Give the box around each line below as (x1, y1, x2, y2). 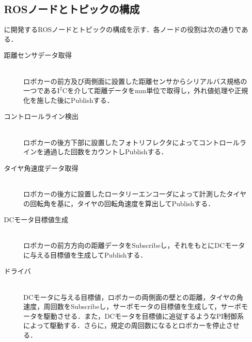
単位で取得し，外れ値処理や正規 (146, 85, 248, 96)
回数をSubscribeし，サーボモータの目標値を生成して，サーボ (50, 301, 241, 311)
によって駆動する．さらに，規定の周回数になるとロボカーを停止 (23, 320, 226, 330)
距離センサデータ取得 (4, 50, 72, 60)
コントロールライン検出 (4, 111, 79, 121)
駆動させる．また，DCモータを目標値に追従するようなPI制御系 (43, 310, 244, 321)
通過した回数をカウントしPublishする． (43, 147, 168, 157)
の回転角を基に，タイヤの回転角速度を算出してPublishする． (23, 198, 215, 208)
